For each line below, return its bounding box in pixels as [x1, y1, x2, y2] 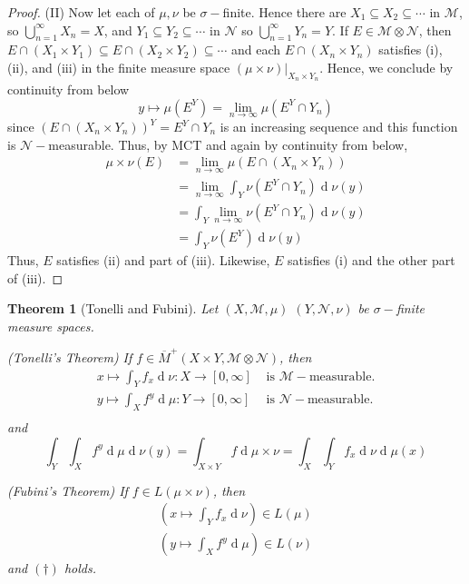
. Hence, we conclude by [319, 57, 454, 76]
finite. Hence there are [222, 3, 347, 21]
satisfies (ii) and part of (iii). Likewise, [56, 250, 270, 269]
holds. [64, 559, 96, 578]
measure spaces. [7, 316, 94, 335]
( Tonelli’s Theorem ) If [7, 348, 132, 367]
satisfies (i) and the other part [288, 250, 455, 269]
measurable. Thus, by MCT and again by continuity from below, [48, 134, 408, 153]
